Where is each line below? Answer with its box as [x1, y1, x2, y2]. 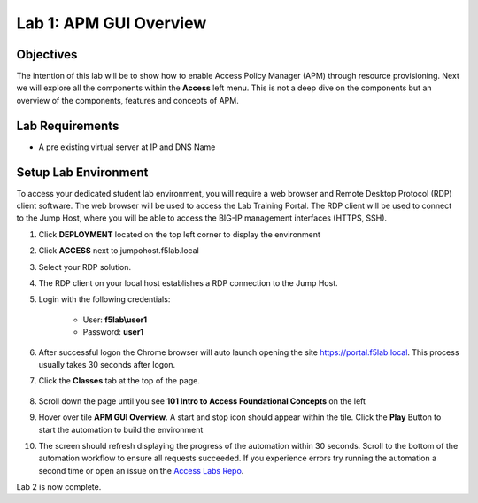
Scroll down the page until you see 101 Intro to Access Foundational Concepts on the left [38, 395, 366, 406]
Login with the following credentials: [38, 294, 171, 305]
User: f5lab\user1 [82, 314, 148, 325]
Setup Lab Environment [16, 165, 149, 180]
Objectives [16, 47, 78, 62]
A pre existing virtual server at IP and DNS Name [38, 142, 216, 152]
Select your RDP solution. [38, 261, 132, 272]
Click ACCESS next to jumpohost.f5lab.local [38, 245, 199, 256]
